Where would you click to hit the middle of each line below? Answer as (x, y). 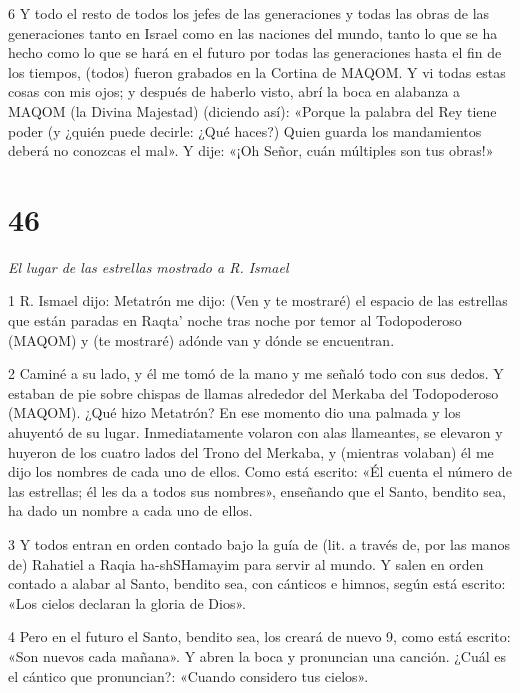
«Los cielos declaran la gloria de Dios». (127, 602)
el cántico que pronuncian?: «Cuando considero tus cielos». (188, 675)
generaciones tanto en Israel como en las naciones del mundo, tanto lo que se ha (253, 32)
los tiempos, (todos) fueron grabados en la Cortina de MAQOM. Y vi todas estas (257, 71)
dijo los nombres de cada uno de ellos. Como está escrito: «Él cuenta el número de (260, 471)
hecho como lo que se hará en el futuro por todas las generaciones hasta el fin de (255, 52)
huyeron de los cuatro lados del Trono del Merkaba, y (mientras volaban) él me (251, 451)
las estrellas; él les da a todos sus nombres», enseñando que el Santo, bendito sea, (257, 490)
